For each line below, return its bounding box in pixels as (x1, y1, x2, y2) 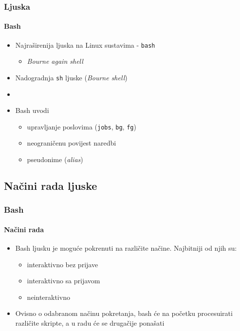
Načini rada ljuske (4, 178, 97, 193)
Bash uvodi (15, 105, 49, 115)
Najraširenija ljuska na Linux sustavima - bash (15, 39, 155, 50)
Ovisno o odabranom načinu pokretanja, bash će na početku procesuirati (15, 308, 233, 318)
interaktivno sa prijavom (27, 276, 100, 286)
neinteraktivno (27, 292, 70, 302)
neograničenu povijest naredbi (27, 138, 116, 148)
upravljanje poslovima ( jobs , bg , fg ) (27, 121, 136, 131)
